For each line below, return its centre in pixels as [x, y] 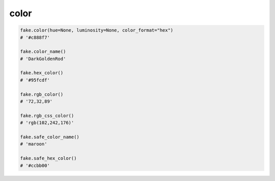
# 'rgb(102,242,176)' [47, 123]
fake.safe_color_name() [50, 137]
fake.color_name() [43, 52]
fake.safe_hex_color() [48, 158]
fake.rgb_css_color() [47, 115]
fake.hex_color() [42, 73]
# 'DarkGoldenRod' [43, 59]
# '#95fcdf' [35, 80]
